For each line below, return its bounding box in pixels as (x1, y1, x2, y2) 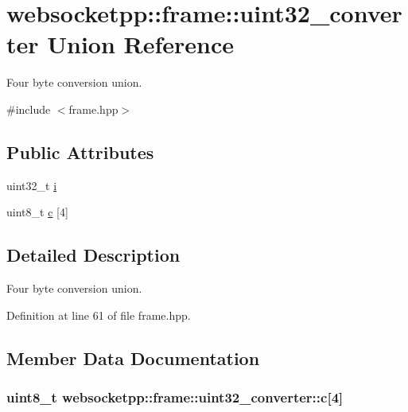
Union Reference (47, 28, 235, 60)
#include (6, 100, 51, 117)
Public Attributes (6, 139, 154, 164)
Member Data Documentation (6, 345, 260, 370)
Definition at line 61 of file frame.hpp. (6, 306, 191, 323)
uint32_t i (6, 177, 57, 193)
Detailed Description (6, 243, 181, 267)
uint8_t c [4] (6, 204, 68, 220)
